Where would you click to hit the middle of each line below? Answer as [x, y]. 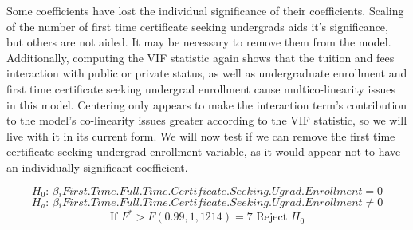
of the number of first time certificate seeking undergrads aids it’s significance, [197, 26]
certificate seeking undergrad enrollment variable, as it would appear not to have [204, 151]
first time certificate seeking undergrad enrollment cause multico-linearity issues [201, 88]
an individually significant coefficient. [97, 167]
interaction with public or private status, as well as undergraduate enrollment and [207, 73]
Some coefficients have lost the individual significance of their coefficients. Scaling [205, 10]
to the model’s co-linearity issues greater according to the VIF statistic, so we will [207, 120]
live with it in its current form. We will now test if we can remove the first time [201, 135]
